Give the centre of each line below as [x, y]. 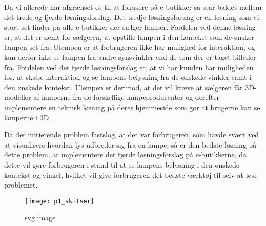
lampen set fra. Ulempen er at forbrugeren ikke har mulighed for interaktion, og [130, 47]
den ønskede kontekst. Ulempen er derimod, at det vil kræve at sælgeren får [124, 87]
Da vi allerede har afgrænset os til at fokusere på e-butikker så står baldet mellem [133, 7]
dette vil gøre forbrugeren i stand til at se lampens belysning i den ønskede [122, 164]
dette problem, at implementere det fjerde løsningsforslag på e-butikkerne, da [125, 155]
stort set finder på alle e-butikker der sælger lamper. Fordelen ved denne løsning [130, 27]
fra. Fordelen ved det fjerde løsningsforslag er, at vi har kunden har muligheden [129, 67]
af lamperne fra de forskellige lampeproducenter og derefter [127, 97]
